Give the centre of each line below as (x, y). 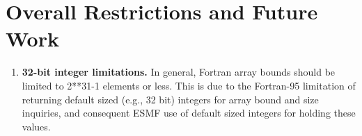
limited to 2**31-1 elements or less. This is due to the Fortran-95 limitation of (189, 85)
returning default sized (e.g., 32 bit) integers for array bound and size (170, 99)
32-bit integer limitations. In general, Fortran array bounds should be (179, 72)
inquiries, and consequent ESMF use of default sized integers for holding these (189, 113)
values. (36, 126)
